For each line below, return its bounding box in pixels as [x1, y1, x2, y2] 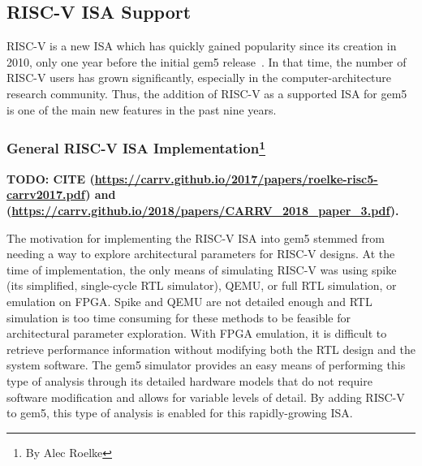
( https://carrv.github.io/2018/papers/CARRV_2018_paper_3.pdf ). [6, 202, 399, 219]
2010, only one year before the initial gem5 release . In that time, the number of [6, 53, 407, 70]
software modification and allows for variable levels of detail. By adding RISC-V [6, 388, 405, 405]
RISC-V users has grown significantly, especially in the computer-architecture [6, 69, 392, 86]
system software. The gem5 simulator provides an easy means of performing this [6, 356, 406, 373]
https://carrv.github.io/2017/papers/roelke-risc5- [94, 170, 378, 187]
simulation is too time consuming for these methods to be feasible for [6, 309, 351, 326]
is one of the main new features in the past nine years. [6, 101, 277, 118]
